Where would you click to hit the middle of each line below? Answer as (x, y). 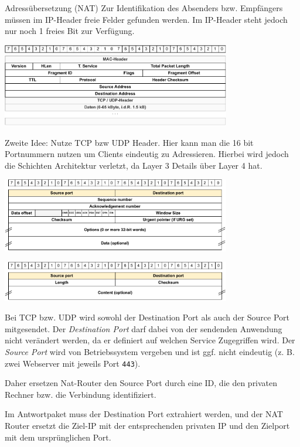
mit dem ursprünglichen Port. (58, 437)
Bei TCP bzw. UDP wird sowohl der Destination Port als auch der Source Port (147, 317)
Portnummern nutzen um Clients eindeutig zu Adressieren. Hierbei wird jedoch (147, 154)
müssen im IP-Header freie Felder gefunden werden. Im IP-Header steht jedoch (146, 19)
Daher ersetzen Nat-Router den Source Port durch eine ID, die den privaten (141, 383)
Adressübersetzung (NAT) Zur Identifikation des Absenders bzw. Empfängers (144, 8)
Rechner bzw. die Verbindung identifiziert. (81, 394)
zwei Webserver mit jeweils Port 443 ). (73, 363)
